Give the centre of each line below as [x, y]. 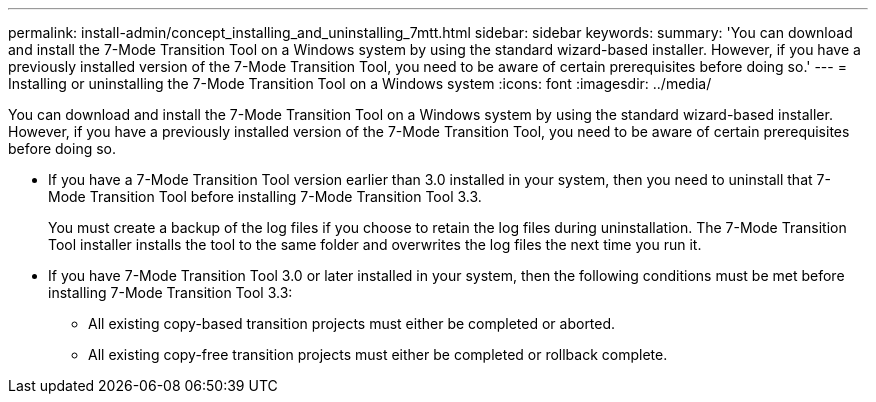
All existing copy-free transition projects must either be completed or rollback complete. [378, 354]
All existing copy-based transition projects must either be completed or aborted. [352, 323]
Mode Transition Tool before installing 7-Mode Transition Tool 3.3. [265, 196]
